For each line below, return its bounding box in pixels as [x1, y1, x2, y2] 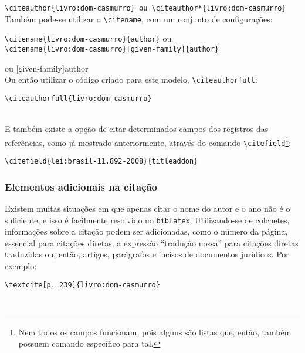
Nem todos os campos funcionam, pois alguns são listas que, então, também [18, 325, 292, 338]
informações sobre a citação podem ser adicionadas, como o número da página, [5, 225, 288, 237]
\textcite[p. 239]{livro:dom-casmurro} [5, 280, 160, 289]
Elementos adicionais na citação [5, 179, 157, 194]
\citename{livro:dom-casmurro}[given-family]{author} [5, 45, 219, 53]
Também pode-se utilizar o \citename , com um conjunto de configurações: [5, 12, 273, 25]
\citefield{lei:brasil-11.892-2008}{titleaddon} [5, 157, 198, 166]
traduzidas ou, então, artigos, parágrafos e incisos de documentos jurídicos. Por [5, 248, 289, 260]
